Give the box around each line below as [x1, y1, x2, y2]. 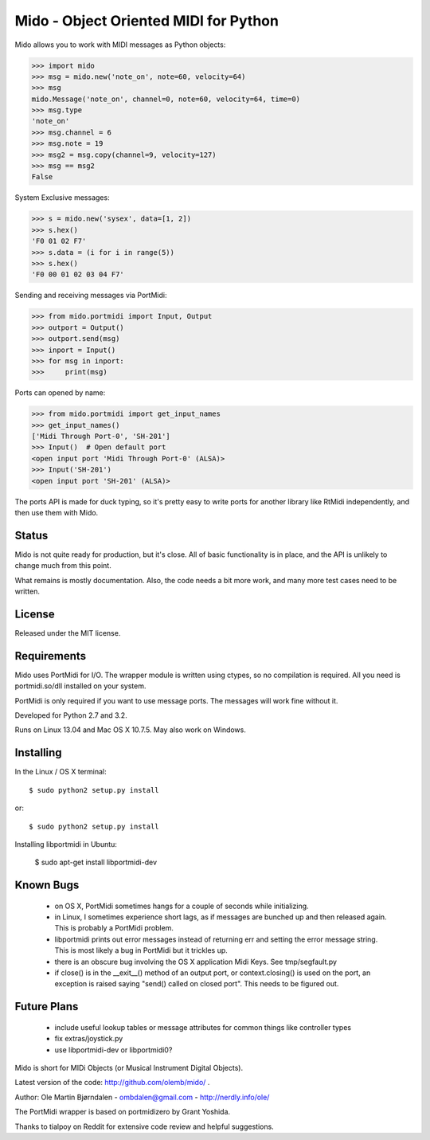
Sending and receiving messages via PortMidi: [14, 291, 167, 300]
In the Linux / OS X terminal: [14, 767, 107, 777]
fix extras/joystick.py [54, 1034, 123, 1044]
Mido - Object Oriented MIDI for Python [14, 12, 279, 29]
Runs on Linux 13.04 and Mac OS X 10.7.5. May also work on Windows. [14, 725, 247, 735]
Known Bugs [14, 879, 80, 892]
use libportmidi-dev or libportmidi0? [54, 1044, 173, 1055]
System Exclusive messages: [14, 193, 111, 202]
